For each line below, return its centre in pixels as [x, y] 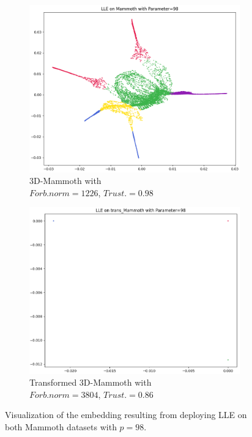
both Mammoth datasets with [61, 427]
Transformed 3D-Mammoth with [91, 382]
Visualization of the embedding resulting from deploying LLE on [126, 415]
